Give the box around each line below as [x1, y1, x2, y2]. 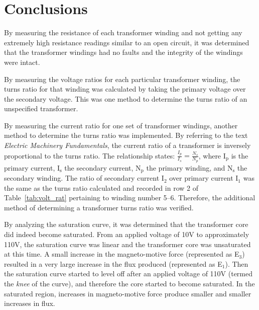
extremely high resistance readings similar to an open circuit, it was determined [4, 37, 249, 47]
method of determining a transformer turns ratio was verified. [4, 202, 194, 212]
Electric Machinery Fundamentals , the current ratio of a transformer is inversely [4, 140, 251, 150]
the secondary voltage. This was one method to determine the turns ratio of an [4, 93, 247, 104]
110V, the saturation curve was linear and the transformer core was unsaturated [4, 239, 251, 249]
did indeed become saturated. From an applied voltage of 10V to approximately [4, 229, 249, 240]
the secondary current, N [64, 162, 141, 173]
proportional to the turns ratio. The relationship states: [4, 150, 175, 161]
